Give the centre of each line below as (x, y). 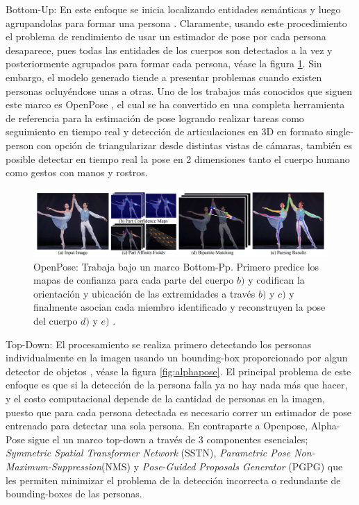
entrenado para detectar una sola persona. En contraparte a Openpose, (157, 426)
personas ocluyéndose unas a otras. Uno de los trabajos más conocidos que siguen (179, 91)
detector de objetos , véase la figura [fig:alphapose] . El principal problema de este (178, 371)
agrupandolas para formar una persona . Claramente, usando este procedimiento (176, 23)
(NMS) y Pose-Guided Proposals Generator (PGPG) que (222, 466)
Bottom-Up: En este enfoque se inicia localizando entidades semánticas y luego (173, 9)
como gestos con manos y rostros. (77, 172)
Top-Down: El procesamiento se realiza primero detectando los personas (159, 344)
